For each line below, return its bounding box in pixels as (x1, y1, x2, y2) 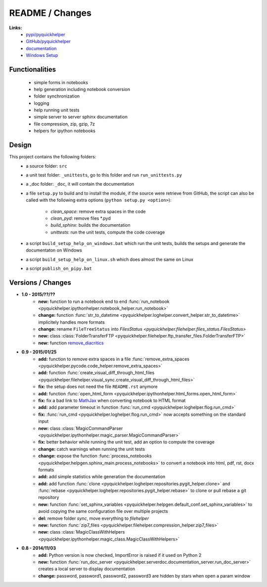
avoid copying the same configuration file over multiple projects (38, 508, 168, 514)
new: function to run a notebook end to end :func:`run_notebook (38, 298, 170, 304)
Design (9, 141, 32, 149)
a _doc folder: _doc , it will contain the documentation (26, 181, 134, 187)
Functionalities (9, 65, 56, 74)
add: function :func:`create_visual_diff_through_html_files (38, 370, 155, 376)
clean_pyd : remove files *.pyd (50, 215, 111, 221)
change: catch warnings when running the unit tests (38, 446, 145, 452)
